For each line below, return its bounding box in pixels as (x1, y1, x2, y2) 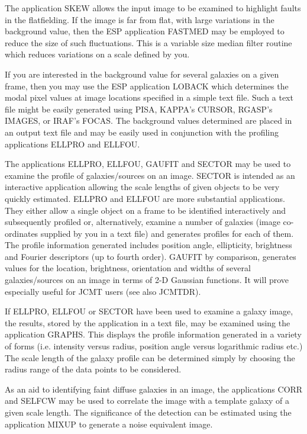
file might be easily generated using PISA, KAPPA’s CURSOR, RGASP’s (5, 102, 273, 115)
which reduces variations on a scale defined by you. (5, 48, 190, 60)
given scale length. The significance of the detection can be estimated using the (5, 406, 292, 418)
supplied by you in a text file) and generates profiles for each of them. (40, 227, 294, 239)
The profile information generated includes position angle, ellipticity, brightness (5, 239, 292, 251)
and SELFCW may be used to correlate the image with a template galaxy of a (5, 394, 289, 407)
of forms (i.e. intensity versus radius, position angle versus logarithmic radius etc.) (5, 340, 303, 352)
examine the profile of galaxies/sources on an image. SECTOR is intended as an (5, 169, 295, 181)
